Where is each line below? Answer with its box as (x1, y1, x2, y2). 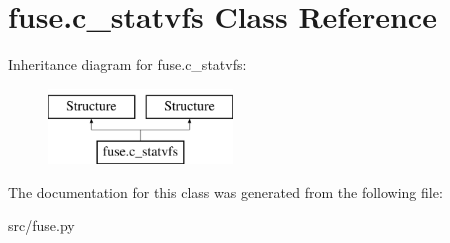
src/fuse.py (8, 215, 75, 236)
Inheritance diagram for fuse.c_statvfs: (8, 54, 247, 75)
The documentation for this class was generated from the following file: (8, 181, 443, 202)
